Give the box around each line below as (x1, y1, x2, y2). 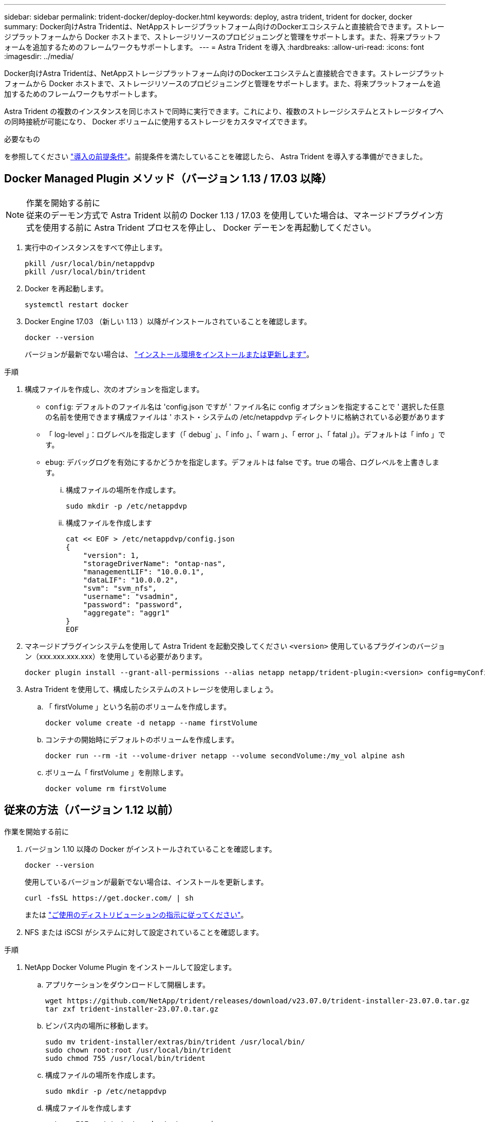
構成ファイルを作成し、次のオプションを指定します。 (25, 384, 204, 394)
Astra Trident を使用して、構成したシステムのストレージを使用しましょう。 (25, 684, 278, 694)
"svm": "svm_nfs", (83, 584, 157, 592)
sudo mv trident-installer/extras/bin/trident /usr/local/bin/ (45, 1037, 305, 1046)
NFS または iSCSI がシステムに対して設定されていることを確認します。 (25, 927, 264, 937)
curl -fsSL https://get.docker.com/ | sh (25, 893, 194, 902)
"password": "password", (83, 600, 183, 609)
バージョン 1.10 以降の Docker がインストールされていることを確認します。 (25, 844, 276, 853)
